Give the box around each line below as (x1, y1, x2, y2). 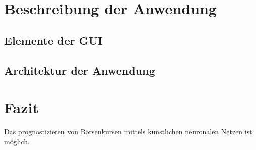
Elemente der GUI (4, 32, 103, 48)
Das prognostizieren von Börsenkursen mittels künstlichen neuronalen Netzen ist (4, 126, 252, 137)
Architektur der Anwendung (4, 62, 155, 78)
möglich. (4, 136, 30, 146)
